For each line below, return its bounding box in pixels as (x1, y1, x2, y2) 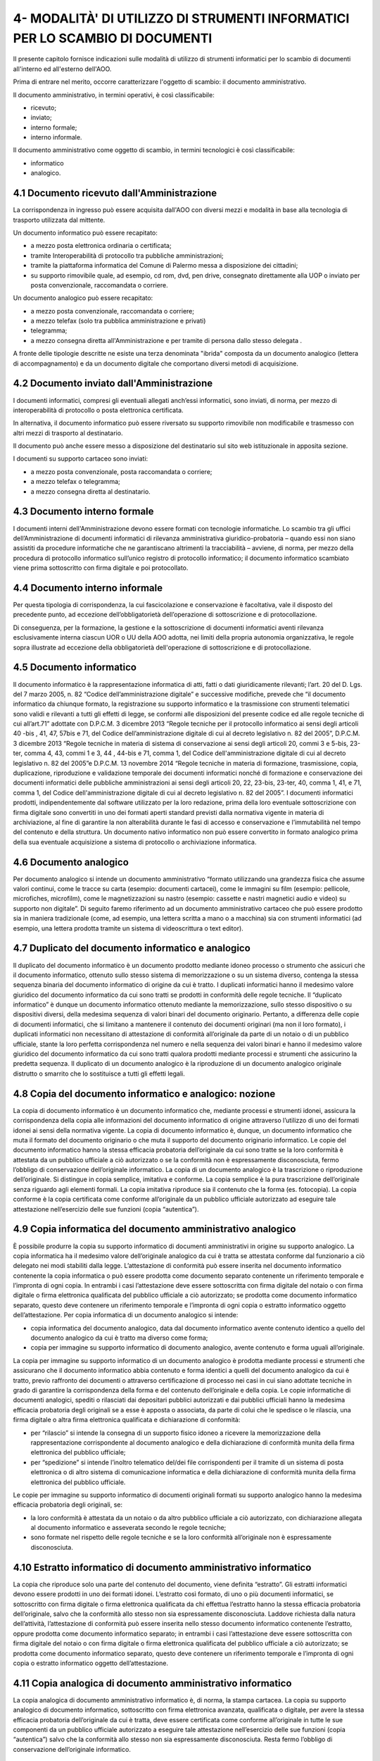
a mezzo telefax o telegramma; (30, 478, 120, 486)
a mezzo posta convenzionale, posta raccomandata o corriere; (30, 467, 213, 475)
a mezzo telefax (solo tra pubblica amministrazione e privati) (30, 317, 206, 325)
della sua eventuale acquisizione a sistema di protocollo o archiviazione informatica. (13, 838, 257, 846)
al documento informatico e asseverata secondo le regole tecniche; (30, 1524, 227, 1532)
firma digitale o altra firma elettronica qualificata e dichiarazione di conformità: (13, 1416, 241, 1424)
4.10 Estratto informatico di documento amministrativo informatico (13, 1561, 312, 1574)
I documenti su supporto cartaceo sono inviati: (13, 454, 148, 463)
